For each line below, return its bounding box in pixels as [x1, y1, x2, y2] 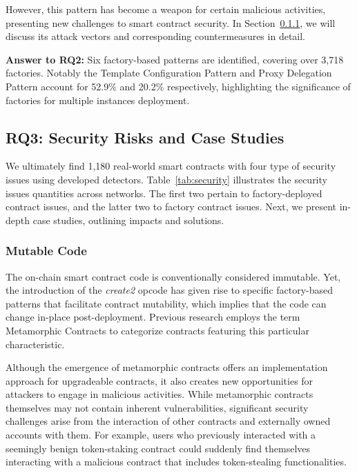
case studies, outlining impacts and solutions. [32, 212, 224, 227]
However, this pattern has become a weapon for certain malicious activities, [6, 2, 326, 16]
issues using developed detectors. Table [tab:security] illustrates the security [6, 172, 327, 186]
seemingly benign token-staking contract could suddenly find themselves [6, 441, 311, 455]
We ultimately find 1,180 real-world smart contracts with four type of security [6, 159, 336, 173]
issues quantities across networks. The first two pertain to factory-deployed [6, 185, 322, 200]
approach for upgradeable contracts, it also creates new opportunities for [6, 373, 313, 388]
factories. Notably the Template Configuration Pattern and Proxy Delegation [6, 66, 332, 80]
